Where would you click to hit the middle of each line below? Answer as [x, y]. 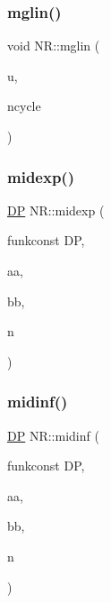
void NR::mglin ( [54, 46]
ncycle [24, 106]
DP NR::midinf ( [53, 435]
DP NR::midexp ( [56, 210]
